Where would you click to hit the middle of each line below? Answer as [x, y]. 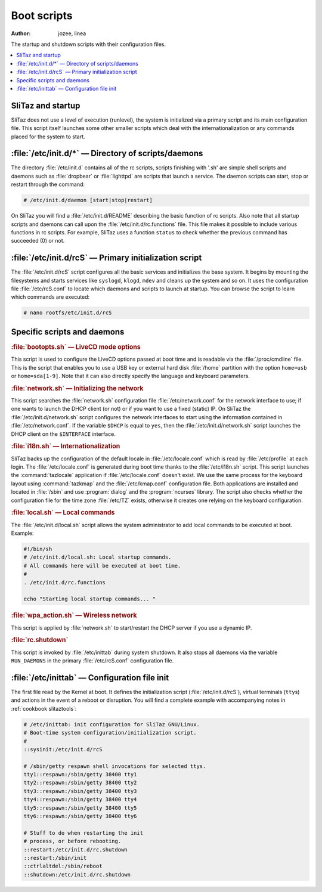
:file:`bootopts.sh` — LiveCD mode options [76, 347]
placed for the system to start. [48, 137]
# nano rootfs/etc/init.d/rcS [68, 313]
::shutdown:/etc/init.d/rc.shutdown [77, 874]
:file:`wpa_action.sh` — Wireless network [74, 615]
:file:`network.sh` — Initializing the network [77, 388]
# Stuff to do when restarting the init [83, 833]
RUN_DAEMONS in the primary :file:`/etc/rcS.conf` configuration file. [92, 661]
